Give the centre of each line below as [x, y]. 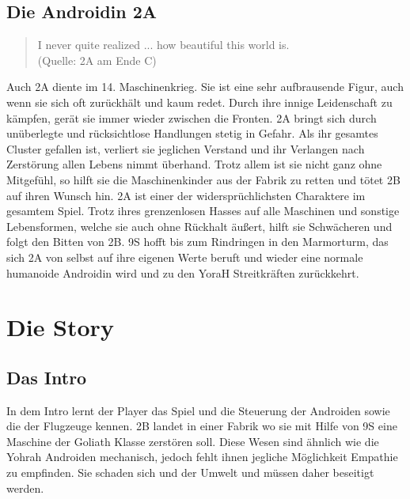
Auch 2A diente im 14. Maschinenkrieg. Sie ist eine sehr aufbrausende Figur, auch [205, 87]
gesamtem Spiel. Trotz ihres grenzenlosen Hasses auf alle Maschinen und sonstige [203, 211]
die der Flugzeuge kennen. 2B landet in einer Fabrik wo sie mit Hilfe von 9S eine [202, 426]
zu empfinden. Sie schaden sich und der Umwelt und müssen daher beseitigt [190, 473]
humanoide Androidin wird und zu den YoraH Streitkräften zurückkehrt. [183, 272]
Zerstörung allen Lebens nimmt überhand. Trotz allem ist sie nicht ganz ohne [194, 164]
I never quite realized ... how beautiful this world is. [163, 45]
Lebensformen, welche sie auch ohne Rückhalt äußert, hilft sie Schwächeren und [199, 226]
